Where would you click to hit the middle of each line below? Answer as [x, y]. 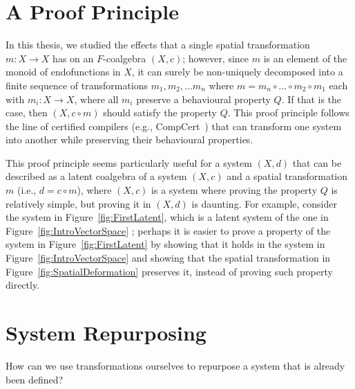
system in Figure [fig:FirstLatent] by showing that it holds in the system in [165, 244]
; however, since [216, 58]
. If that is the [311, 99]
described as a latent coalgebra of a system [96, 176]
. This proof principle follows [288, 112]
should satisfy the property [160, 112]
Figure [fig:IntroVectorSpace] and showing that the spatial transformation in [168, 258]
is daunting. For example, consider [264, 203]
